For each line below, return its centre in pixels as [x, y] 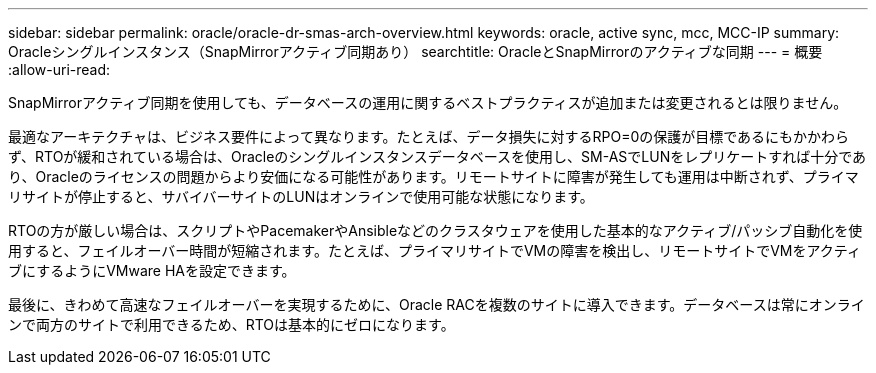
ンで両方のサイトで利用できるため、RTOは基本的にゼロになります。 [231, 324]
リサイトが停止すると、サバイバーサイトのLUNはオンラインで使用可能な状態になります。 [301, 196]
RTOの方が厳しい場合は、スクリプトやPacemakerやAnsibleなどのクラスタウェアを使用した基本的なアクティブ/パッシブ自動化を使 [435, 230]
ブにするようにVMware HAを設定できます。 [152, 270]
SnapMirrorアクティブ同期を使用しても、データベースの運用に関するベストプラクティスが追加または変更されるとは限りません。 [428, 102]
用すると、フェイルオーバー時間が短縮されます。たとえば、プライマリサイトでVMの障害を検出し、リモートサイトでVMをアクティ [434, 250]
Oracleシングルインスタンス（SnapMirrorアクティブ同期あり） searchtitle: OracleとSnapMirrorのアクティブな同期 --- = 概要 [415, 51]
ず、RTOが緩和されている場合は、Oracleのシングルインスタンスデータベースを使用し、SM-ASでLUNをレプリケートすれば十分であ [437, 156]
